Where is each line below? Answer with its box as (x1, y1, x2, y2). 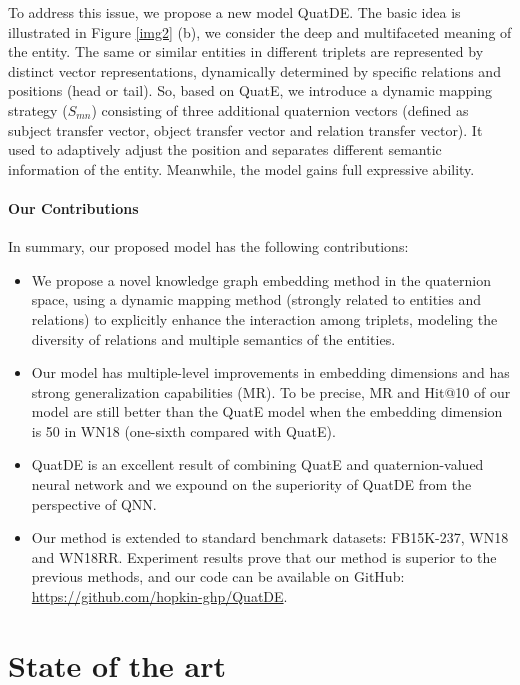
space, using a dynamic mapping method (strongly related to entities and (31, 289, 481, 310)
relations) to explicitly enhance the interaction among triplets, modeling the (31, 308, 498, 329)
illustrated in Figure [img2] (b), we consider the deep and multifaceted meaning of (8, 21, 512, 42)
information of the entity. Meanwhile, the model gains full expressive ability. (8, 158, 475, 179)
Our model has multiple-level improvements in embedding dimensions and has (31, 362, 510, 383)
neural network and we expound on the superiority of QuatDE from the (31, 474, 472, 495)
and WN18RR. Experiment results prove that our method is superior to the (31, 546, 497, 567)
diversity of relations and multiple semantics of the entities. (31, 328, 396, 349)
